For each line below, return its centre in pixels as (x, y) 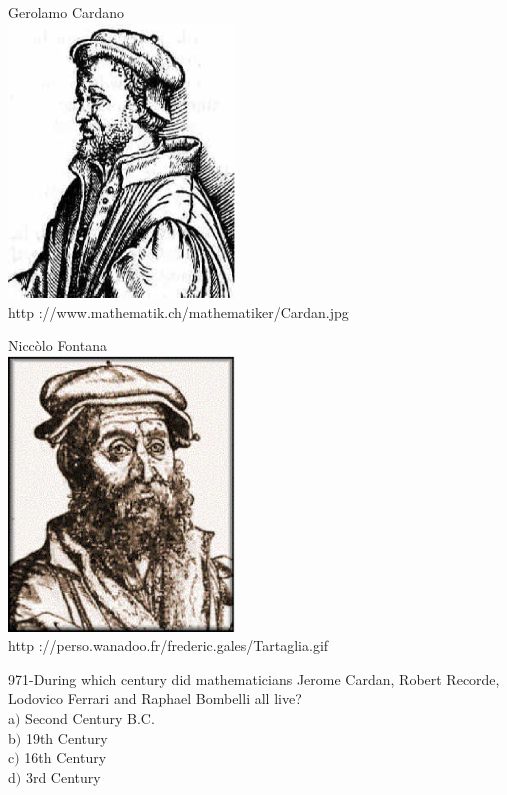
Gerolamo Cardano (66, 12)
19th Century (66, 737)
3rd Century (63, 776)
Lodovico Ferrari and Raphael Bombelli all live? (155, 698)
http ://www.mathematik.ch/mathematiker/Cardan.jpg (178, 311)
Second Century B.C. (90, 718)
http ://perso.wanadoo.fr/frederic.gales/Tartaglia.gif (168, 645)
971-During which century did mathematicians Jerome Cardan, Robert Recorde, (254, 678)
